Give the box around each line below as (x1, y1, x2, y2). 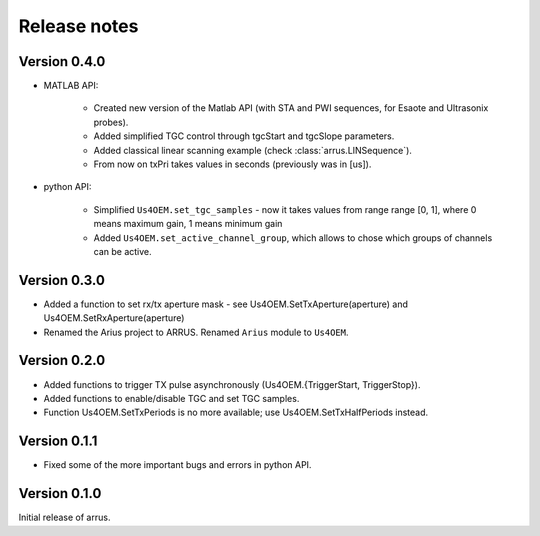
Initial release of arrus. (18, 511, 111, 524)
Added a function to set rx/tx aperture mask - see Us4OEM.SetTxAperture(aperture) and (43, 298, 409, 310)
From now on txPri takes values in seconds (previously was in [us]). (93, 158, 372, 170)
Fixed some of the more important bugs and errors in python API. (43, 459, 312, 471)
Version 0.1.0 (18, 485, 102, 502)
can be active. (93, 245, 152, 257)
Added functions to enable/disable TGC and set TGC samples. (43, 392, 300, 404)
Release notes (18, 15, 139, 37)
